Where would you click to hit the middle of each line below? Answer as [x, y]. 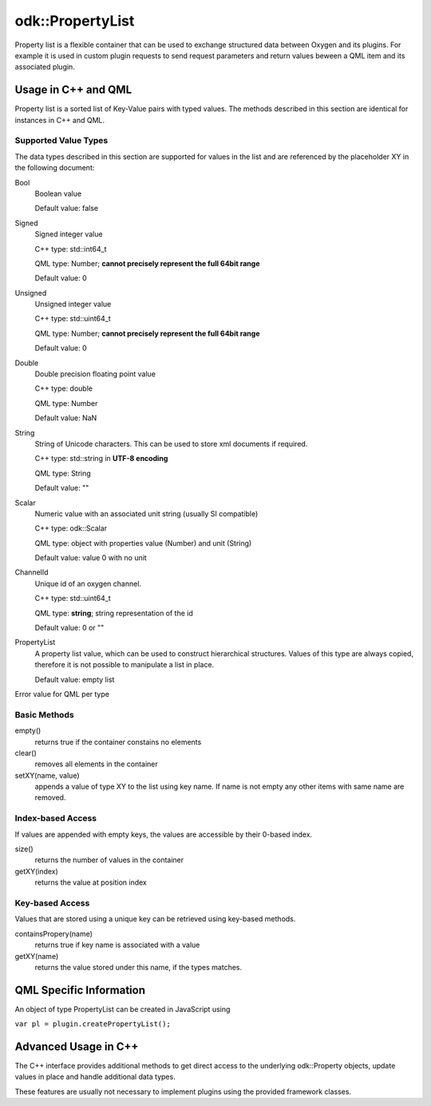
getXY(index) [37, 871]
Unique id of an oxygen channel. [88, 583]
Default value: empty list [75, 679]
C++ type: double [64, 388]
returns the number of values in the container [109, 860]
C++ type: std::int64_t [71, 249]
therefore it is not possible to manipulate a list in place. [125, 665]
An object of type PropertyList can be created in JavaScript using [123, 1009]
